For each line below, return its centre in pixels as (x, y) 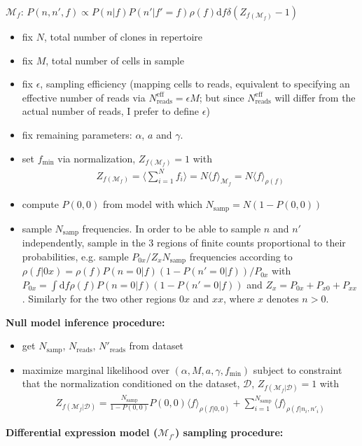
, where (239, 299)
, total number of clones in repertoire (123, 36)
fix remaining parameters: (77, 134)
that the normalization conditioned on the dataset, (131, 383)
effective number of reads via (84, 97)
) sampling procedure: (229, 432)
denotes (283, 299)
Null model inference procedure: (85, 322)
